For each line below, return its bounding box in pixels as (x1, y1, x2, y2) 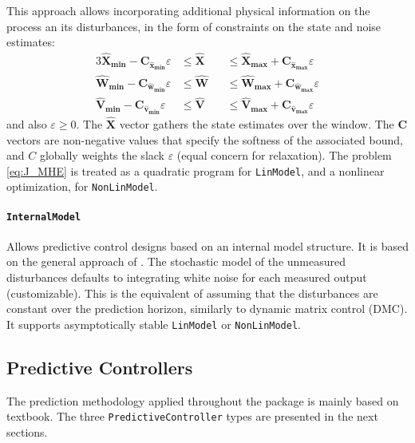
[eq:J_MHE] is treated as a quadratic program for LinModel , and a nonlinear (6, 162, 385, 179)
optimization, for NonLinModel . (6, 178, 158, 195)
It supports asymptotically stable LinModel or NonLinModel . (6, 315, 301, 332)
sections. (6, 423, 48, 440)
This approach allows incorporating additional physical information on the (6, 2, 370, 18)
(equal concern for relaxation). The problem (176, 147, 392, 164)
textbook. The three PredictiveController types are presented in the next (6, 408, 378, 425)
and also (6, 115, 47, 132)
